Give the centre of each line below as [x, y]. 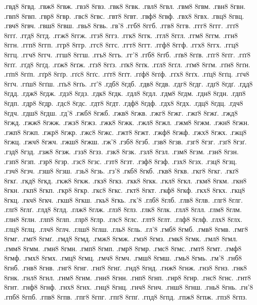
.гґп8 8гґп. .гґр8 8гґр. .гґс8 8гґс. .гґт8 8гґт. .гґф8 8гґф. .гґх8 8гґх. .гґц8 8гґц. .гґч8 [127, 74]
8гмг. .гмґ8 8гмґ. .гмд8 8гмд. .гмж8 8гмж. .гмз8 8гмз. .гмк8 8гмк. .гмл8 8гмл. [121, 239]
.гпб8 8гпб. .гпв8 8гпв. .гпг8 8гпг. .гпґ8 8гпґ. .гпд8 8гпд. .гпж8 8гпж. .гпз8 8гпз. [126, 296]
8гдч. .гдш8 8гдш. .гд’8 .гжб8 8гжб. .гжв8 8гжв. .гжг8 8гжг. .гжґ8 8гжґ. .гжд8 [121, 112]
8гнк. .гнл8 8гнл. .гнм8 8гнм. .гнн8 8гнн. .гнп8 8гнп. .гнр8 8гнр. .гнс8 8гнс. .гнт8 [128, 277]
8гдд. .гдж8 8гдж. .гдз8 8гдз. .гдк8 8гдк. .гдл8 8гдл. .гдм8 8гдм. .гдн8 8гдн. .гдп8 [125, 93]
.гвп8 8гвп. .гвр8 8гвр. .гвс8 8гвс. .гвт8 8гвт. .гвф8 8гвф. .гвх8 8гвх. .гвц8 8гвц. [124, 16]
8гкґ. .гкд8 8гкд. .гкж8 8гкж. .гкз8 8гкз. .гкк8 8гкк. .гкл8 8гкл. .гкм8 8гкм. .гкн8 [125, 180]
